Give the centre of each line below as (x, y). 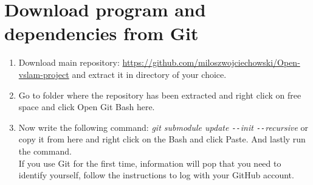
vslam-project (44, 74)
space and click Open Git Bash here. (87, 107)
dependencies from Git (101, 33)
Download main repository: (69, 62)
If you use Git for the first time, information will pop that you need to (150, 163)
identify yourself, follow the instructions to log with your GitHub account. (156, 175)
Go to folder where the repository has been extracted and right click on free (160, 95)
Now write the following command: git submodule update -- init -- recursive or (163, 127)
